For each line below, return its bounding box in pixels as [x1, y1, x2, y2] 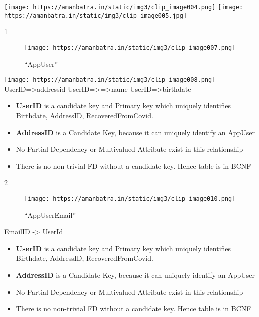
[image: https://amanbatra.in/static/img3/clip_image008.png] [4, 76, 216, 84]
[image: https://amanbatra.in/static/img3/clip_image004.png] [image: [4, 4, 243, 11]
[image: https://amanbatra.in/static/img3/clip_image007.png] [24, 44, 236, 51]
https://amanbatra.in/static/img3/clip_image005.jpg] [4, 12, 187, 19]
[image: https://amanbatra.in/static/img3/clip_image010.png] [24, 195, 236, 202]
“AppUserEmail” [24, 209, 76, 220]
